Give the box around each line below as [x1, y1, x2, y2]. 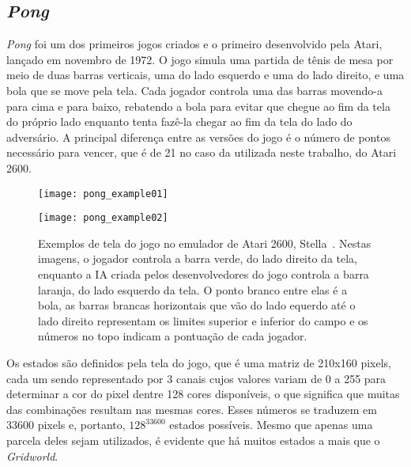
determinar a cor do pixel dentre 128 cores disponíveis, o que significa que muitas [6, 385, 400, 402]
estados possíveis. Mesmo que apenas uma [169, 416, 373, 433]
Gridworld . [6, 447, 58, 464]
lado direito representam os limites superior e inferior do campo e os [38, 312, 368, 328]
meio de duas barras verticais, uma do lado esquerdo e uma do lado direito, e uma [6, 66, 405, 83]
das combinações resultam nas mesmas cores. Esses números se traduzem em [6, 401, 377, 417]
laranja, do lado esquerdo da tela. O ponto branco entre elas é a [38, 281, 348, 298]
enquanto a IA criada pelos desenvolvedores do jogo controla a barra [38, 266, 369, 283]
